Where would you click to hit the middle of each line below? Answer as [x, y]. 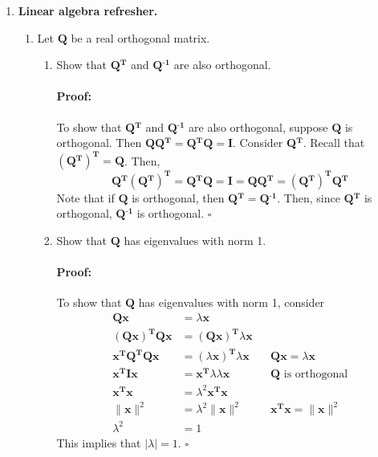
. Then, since [309, 197]
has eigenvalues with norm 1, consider [232, 302]
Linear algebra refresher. [88, 10]
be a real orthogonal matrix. [140, 37]
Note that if [85, 197]
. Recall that [334, 143]
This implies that [99, 442]
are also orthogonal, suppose [258, 126]
